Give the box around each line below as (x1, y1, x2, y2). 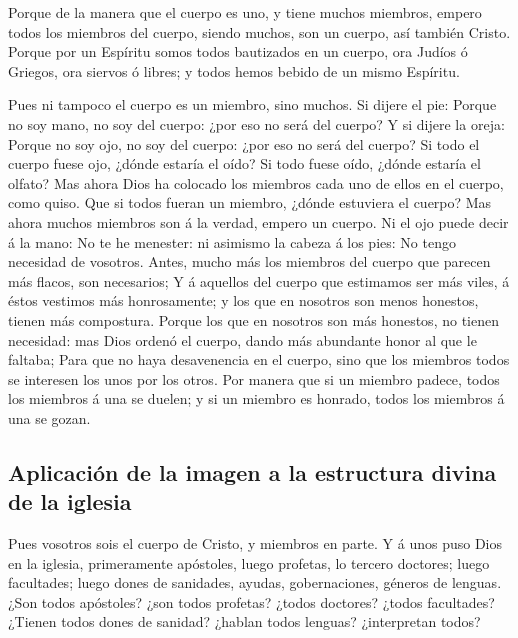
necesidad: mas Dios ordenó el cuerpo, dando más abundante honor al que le (8, 329, 477, 350)
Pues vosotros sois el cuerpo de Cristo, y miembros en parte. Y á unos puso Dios (8, 533, 503, 554)
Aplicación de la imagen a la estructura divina (8, 456, 497, 487)
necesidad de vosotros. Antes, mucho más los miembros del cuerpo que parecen (8, 251, 491, 272)
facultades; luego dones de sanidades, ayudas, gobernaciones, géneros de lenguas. (8, 572, 502, 593)
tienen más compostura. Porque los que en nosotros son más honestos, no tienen (8, 309, 499, 330)
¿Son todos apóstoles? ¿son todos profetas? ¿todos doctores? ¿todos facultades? (8, 591, 495, 612)
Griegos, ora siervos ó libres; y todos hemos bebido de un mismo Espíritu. (8, 60, 460, 81)
